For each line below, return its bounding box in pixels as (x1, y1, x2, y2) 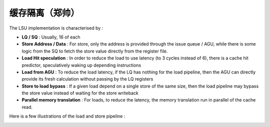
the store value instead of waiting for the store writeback (21, 90, 138, 96)
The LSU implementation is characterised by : (9, 25, 103, 31)
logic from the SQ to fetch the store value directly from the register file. (21, 48, 168, 54)
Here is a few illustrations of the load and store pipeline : (9, 113, 125, 119)
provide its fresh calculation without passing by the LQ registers (21, 76, 153, 82)
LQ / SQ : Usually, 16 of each (21, 34, 80, 40)
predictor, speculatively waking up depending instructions (21, 62, 141, 68)
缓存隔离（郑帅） (9, 7, 80, 18)
